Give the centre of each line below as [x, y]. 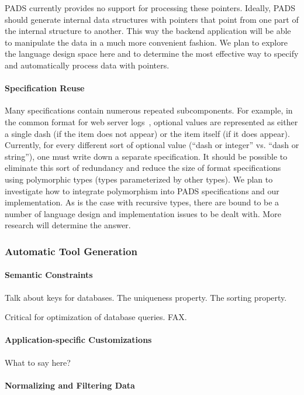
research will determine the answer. [68, 225]
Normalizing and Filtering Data [70, 385]
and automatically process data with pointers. [87, 65]
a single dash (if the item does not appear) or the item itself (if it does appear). [147, 133]
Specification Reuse [45, 88]
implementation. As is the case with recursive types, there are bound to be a [142, 202]
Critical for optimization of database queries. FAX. [96, 317]
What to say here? [38, 362]
